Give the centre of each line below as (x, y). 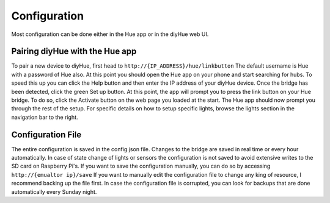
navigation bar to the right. (45, 117)
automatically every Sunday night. (54, 191)
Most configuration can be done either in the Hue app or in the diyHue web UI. (110, 34)
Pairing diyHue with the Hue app (74, 52)
